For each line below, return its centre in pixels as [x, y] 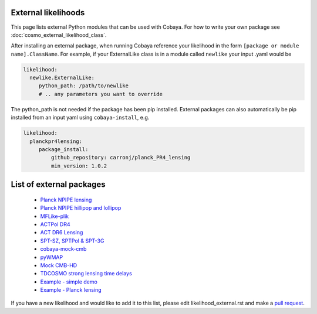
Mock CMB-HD [59, 265]
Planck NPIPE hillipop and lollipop [81, 208]
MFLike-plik [55, 216]
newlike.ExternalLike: [62, 78]
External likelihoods [48, 13]
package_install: [63, 149]
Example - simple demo [69, 282]
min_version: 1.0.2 [79, 166]
